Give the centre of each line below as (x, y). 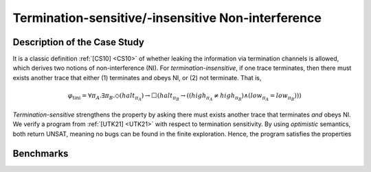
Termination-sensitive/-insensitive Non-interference (167, 18)
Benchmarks (41, 153)
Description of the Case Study (78, 42)
